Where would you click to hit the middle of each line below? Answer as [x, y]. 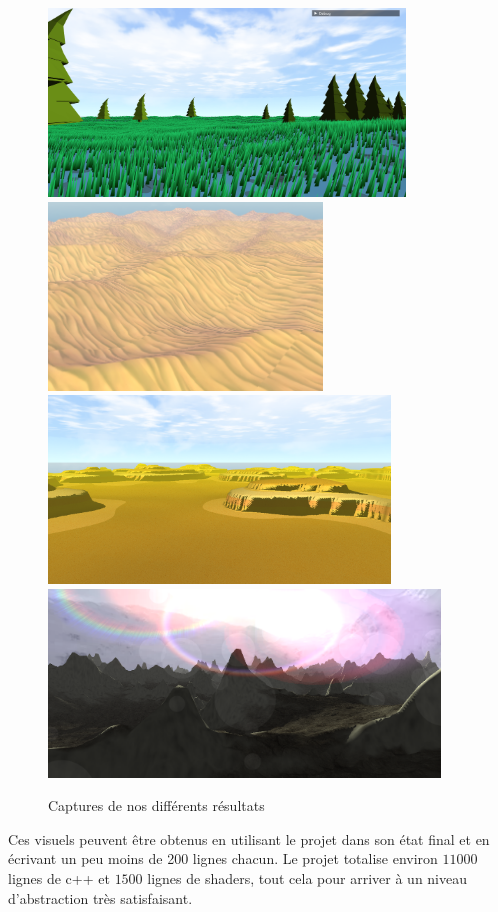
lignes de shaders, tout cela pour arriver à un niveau [307, 878]
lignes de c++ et [59, 878]
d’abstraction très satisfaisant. [100, 897]
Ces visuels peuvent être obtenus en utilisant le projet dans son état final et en [249, 838]
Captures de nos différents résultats [156, 805]
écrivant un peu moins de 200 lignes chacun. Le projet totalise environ [223, 858]
